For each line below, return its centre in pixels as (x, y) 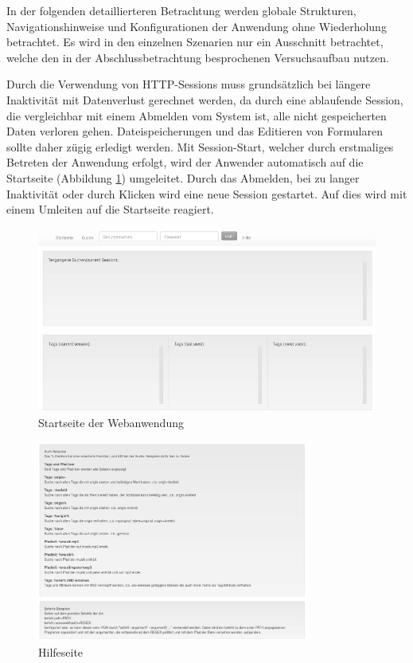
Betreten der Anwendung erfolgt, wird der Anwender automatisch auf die (185, 162)
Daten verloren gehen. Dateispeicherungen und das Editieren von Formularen (195, 131)
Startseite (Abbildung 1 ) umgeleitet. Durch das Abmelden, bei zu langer (183, 177)
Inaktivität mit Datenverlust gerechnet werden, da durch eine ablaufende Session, (205, 99)
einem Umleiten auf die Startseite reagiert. (110, 209)
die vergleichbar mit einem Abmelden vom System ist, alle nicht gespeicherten (197, 115)
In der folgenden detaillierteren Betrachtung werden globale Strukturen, (181, 10)
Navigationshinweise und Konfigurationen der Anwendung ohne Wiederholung (197, 26)
